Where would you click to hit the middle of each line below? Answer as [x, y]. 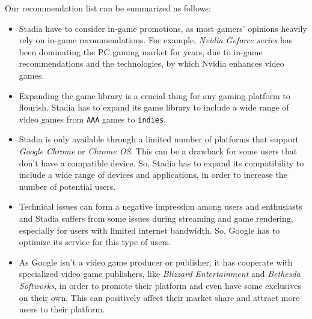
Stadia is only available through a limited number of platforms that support [159, 139]
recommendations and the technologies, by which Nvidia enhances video [151, 63]
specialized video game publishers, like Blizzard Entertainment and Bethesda [160, 274]
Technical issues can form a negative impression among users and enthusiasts [161, 206]
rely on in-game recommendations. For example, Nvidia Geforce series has [156, 40]
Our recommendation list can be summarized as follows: [108, 8]
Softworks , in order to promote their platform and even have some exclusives [160, 285]
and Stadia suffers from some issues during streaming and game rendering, [156, 218]
